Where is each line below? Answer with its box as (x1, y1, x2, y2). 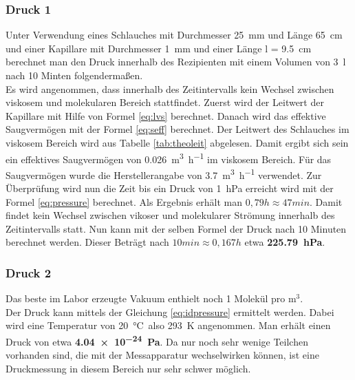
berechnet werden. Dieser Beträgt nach (6, 235, 169, 249)
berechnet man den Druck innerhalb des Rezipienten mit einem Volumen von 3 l (6, 54, 346, 69)
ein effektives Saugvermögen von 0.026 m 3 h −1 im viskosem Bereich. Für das (6, 149, 332, 166)
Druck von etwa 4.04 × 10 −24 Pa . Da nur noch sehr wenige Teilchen (6, 332, 308, 348)
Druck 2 (6, 264, 52, 281)
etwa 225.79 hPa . (244, 235, 325, 249)
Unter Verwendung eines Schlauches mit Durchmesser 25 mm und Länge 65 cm (6, 28, 343, 42)
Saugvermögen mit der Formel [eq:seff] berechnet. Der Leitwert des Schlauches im (6, 122, 349, 136)
